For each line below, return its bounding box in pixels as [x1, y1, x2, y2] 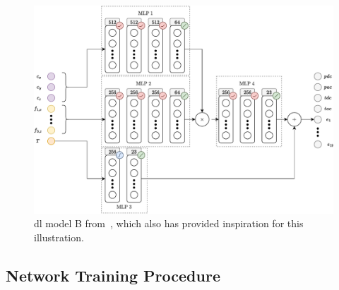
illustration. [34, 230, 84, 244]
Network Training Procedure [6, 264, 220, 286]
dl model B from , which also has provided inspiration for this [34, 216, 304, 231]
